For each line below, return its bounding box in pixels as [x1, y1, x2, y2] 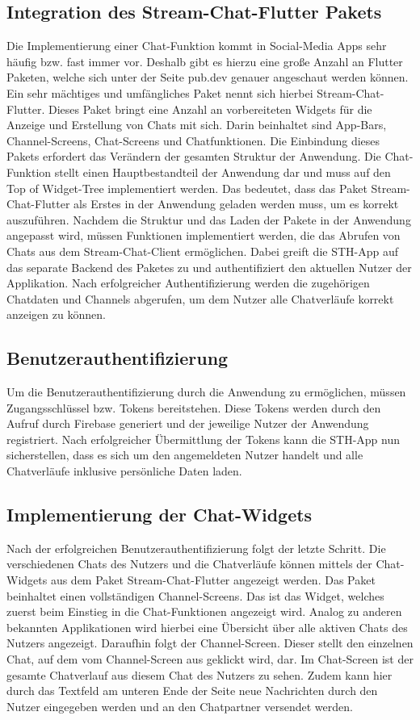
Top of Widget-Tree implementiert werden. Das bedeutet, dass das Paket [6, 179, 367, 196]
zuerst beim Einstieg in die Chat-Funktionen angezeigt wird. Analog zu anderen [6, 603, 402, 620]
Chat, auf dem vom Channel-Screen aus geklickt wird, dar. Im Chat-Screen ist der [6, 651, 414, 668]
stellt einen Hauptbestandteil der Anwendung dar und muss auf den [54, 163, 391, 180]
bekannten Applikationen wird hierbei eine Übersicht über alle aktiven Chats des [6, 618, 408, 635]
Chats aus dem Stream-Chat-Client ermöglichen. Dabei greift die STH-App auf [6, 242, 399, 259]
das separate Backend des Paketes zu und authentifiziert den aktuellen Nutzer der [6, 258, 412, 275]
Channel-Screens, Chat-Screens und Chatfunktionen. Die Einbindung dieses [6, 132, 380, 149]
